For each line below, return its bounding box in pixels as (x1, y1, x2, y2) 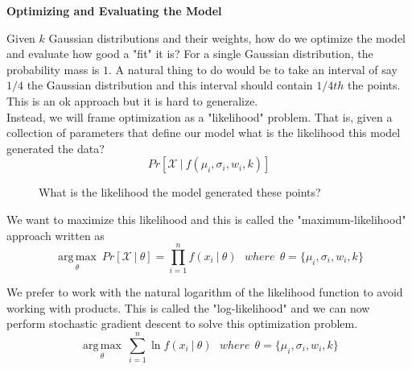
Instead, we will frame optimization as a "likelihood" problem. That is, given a (6, 108, 393, 125)
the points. (348, 77, 401, 93)
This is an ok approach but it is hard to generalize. (6, 92, 258, 109)
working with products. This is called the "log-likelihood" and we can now (6, 299, 370, 316)
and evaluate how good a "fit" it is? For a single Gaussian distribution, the (6, 45, 373, 62)
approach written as (6, 226, 105, 243)
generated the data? (6, 139, 105, 156)
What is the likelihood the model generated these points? (39, 184, 321, 201)
